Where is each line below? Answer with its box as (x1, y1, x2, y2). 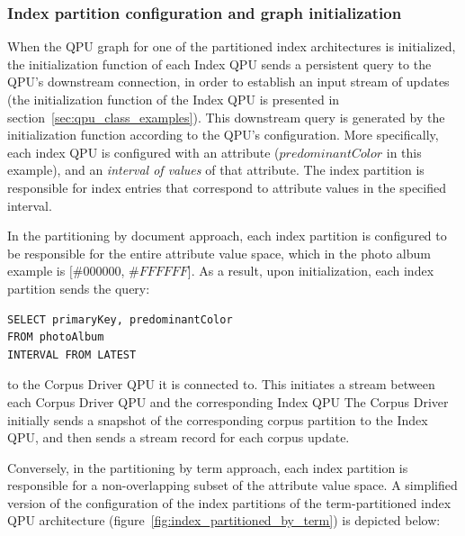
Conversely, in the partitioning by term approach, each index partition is (7, 458, 408, 477)
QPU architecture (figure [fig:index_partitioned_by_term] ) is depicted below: (7, 511, 441, 530)
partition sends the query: (7, 278, 150, 297)
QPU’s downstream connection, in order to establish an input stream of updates (7, 72, 450, 91)
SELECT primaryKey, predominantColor (7, 313, 233, 326)
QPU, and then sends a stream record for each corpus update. (7, 428, 350, 447)
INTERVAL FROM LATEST (7, 348, 137, 361)
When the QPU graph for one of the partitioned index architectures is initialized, (7, 37, 456, 56)
